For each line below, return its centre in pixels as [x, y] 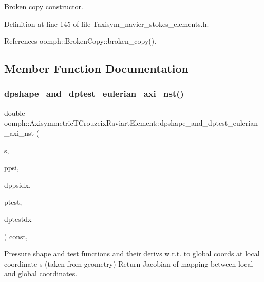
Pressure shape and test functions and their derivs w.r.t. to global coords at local [132, 254]
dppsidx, [17, 184]
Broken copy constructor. [44, 6]
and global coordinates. [41, 274]
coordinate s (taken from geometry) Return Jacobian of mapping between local [129, 263]
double [15, 113]
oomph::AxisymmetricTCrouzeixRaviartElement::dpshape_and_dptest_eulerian [131, 123]
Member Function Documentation [97, 68]
